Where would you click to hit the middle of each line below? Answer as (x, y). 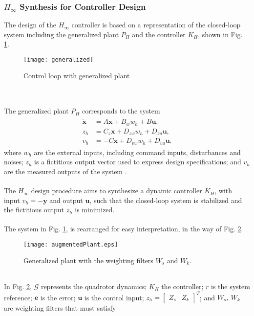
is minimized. (95, 210)
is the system (230, 286)
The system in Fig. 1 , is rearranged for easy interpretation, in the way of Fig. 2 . (124, 229)
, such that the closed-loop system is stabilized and (166, 200)
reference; (18, 297)
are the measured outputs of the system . (65, 171)
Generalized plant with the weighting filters (88, 260)
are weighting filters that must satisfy (60, 308)
